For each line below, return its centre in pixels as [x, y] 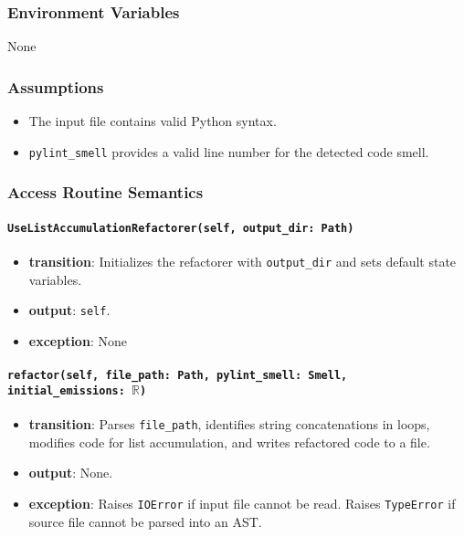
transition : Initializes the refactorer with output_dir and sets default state [243, 261]
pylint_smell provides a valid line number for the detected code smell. [229, 151]
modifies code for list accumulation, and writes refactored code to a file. [229, 442]
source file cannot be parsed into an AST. [145, 521]
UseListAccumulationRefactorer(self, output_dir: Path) [181, 228]
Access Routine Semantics [105, 192]
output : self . [69, 310]
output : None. [71, 473]
